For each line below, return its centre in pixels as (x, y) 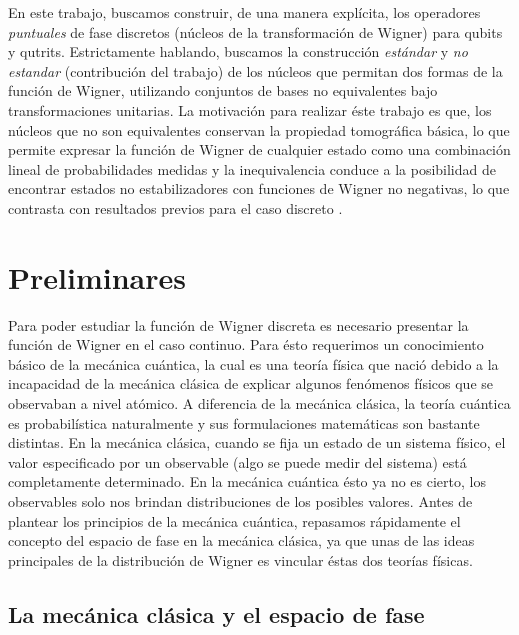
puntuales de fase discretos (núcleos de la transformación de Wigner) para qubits (255, 31)
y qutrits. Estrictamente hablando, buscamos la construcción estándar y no (238, 51)
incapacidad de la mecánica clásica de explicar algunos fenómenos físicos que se (250, 383)
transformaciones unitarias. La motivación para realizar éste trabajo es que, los (250, 109)
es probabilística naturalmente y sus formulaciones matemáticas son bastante (244, 422)
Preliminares (97, 276)
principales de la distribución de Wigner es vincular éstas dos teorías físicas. (240, 559)
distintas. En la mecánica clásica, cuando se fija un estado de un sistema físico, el (257, 442)
